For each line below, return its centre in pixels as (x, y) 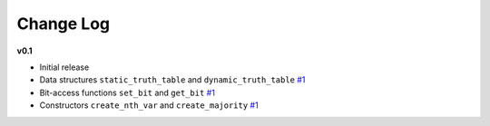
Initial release (64, 67)
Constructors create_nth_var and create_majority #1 (149, 105)
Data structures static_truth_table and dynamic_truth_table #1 (172, 80)
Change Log (64, 24)
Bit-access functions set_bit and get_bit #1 (127, 92)
